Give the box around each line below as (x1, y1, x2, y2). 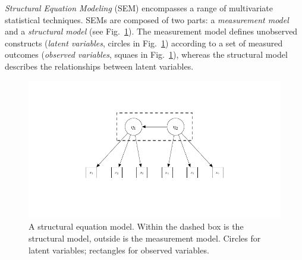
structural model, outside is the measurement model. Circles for (29, 232, 261, 245)
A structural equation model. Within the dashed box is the (29, 220, 244, 233)
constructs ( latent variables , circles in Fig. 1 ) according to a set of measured (5, 36, 283, 49)
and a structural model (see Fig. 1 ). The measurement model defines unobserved (5, 25, 298, 37)
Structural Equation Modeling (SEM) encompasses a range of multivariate (5, 2, 273, 14)
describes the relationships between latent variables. (5, 59, 194, 72)
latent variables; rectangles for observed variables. (29, 243, 209, 256)
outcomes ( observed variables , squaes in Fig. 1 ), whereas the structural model (5, 48, 288, 61)
